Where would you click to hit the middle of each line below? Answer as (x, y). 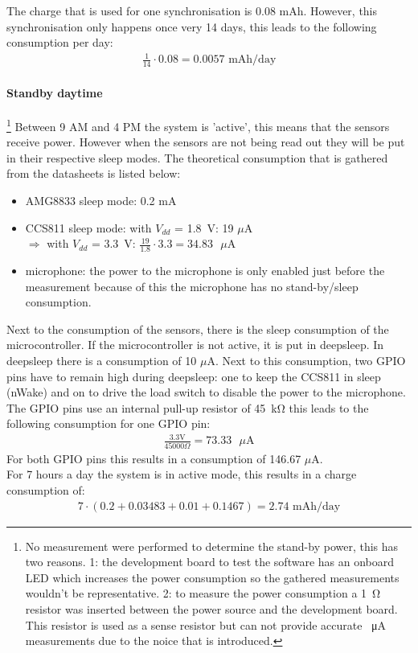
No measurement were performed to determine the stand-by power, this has (212, 546)
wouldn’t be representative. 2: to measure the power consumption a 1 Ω (203, 593)
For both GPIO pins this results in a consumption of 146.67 (154, 458)
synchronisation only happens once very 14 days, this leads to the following (192, 26)
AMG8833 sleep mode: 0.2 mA (101, 200)
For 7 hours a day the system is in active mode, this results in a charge (182, 474)
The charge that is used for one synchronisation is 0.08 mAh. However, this (192, 10)
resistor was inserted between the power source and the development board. (211, 608)
